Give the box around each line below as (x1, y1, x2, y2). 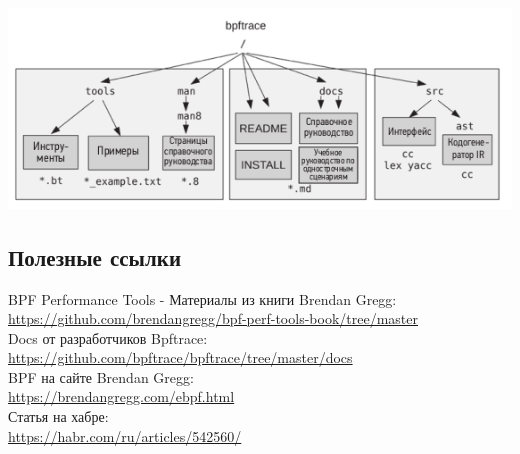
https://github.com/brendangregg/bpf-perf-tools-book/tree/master (8, 308, 418, 329)
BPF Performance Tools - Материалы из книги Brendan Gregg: (8, 288, 397, 309)
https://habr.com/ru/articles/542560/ (8, 425, 242, 446)
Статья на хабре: (8, 406, 109, 427)
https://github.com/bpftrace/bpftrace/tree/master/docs (8, 347, 353, 368)
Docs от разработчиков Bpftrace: (8, 327, 208, 348)
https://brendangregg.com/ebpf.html (8, 386, 235, 407)
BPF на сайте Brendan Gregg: (8, 366, 194, 387)
